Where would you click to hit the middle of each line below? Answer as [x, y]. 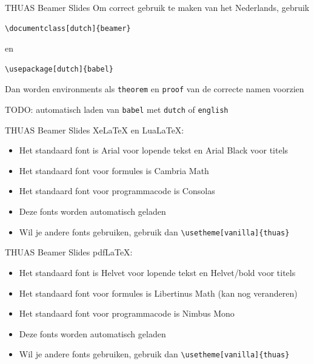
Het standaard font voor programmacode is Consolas [117, 191]
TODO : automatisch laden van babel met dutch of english [117, 110]
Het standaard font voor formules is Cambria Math [114, 170]
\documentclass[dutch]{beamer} [68, 28]
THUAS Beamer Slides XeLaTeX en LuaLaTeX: [95, 130]
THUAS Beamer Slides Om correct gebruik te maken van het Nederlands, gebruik [157, 7]
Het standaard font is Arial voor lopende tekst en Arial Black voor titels [154, 150]
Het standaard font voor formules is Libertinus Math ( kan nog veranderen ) [158, 293]
